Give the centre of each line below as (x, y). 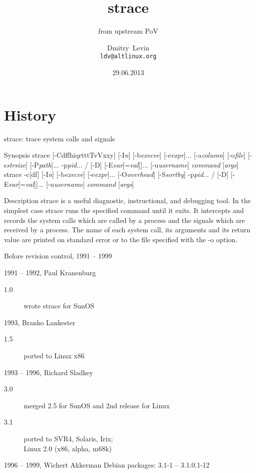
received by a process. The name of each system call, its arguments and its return (127, 230)
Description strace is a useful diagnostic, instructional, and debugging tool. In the (128, 200)
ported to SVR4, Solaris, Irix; (68, 438)
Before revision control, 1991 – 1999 (58, 256)
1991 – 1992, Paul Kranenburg (50, 273)
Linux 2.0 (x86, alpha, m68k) (68, 448)
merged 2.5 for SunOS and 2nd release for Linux (97, 405)
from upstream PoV (128, 31)
